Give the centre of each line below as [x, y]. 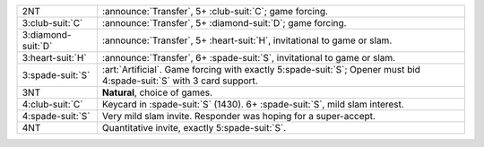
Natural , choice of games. [157, 92]
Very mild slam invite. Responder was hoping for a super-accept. [239, 116]
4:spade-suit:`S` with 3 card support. [180, 81]
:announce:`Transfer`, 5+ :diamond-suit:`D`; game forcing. [224, 23]
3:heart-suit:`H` [54, 58]
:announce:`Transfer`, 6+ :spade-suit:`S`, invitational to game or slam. [249, 58]
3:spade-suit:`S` [56, 75]
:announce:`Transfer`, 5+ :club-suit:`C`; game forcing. [215, 11]
